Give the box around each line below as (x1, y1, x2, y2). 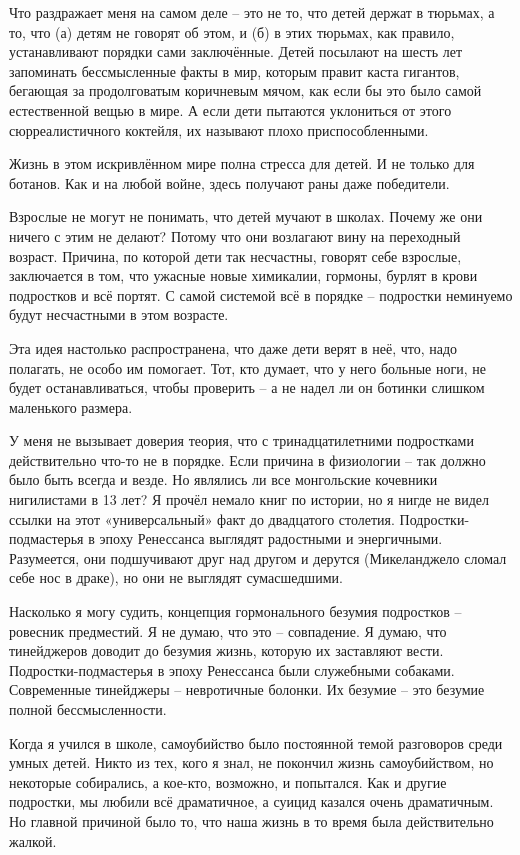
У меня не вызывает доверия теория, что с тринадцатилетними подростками (9, 430, 474, 451)
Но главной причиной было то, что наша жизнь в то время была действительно (9, 810, 494, 831)
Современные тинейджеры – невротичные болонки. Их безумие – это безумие (9, 679, 485, 700)
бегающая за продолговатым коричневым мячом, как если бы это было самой (9, 80, 482, 101)
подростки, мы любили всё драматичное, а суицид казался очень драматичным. (9, 791, 494, 812)
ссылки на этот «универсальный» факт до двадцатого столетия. (9, 508, 395, 529)
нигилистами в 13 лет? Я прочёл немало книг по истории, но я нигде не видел (9, 489, 490, 510)
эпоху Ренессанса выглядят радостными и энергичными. (99, 528, 443, 549)
